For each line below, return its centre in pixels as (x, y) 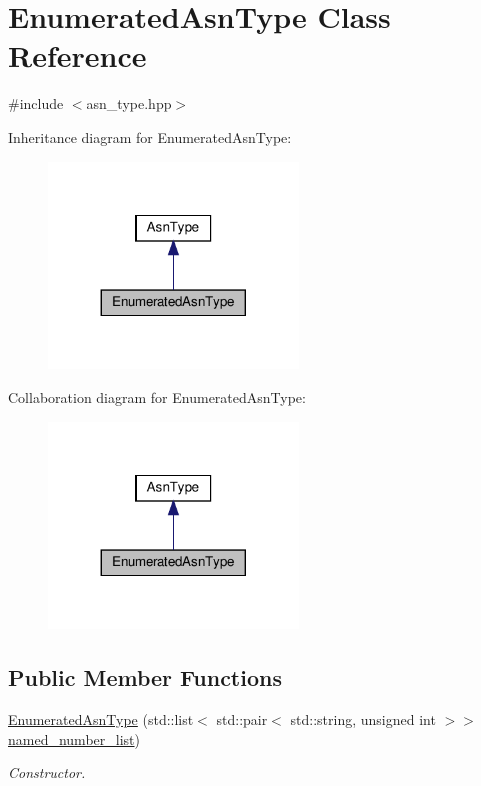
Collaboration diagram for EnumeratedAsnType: (157, 396)
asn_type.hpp (129, 103)
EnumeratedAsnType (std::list (101, 719)
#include (36, 103)
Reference (77, 55)
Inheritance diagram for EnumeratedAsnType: (150, 136)
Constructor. (47, 772)
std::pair (242, 719)
